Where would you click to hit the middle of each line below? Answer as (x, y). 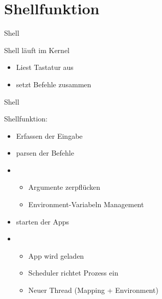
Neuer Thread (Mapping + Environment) (93, 290)
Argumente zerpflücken (64, 187)
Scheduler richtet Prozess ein (73, 273)
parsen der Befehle (45, 153)
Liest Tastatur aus (45, 67)
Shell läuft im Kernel (37, 50)
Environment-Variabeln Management (86, 204)
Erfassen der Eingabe (49, 135)
